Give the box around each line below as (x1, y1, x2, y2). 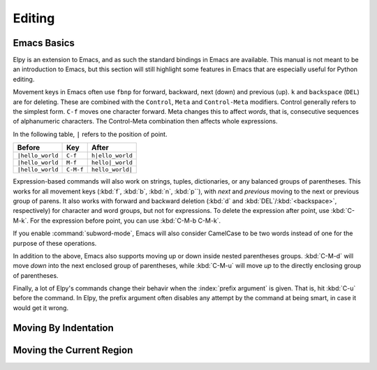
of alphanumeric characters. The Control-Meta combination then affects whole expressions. (13, 117, 278, 126)
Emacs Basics (13, 37, 75, 49)
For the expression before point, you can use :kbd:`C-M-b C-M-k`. (30, 216, 221, 225)
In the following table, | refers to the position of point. (13, 130, 168, 138)
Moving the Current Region (13, 344, 133, 356)
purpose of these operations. (13, 239, 97, 247)
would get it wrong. (13, 304, 69, 312)
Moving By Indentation (13, 322, 114, 334)
